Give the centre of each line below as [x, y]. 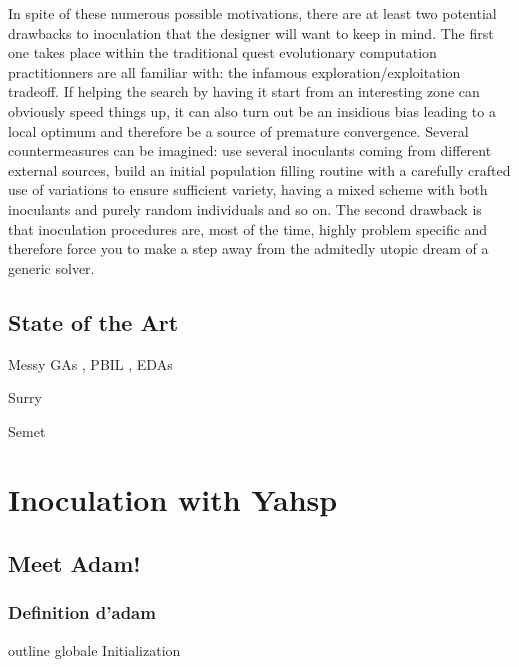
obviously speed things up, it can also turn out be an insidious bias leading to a [252, 110]
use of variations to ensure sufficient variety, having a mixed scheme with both [248, 189]
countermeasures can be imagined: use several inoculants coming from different [250, 150]
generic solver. [51, 267]
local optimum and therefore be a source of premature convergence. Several [238, 130]
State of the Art [93, 321]
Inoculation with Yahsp [173, 499]
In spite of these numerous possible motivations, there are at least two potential [252, 13]
